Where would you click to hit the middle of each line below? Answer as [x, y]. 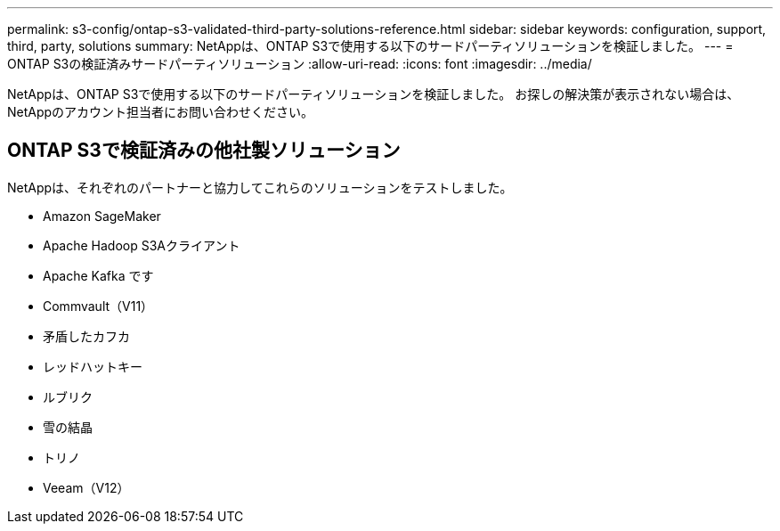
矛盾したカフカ [86, 336]
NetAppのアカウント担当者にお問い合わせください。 [161, 112]
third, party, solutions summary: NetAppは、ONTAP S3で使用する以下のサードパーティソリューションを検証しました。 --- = [370, 46]
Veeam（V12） [86, 487]
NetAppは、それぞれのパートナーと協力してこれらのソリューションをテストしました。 [260, 187]
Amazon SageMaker [102, 216]
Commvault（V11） [98, 306]
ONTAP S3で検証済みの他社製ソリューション [204, 151]
